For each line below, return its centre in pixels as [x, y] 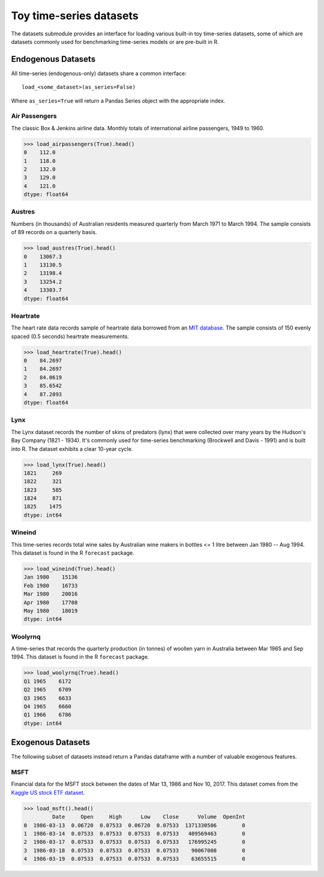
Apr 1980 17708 [51, 602]
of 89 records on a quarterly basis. [54, 232]
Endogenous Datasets [53, 59]
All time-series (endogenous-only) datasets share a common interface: [99, 73]
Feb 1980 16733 [51, 586]
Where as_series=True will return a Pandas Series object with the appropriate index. [118, 101]
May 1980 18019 [51, 610]
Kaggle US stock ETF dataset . [48, 792]
